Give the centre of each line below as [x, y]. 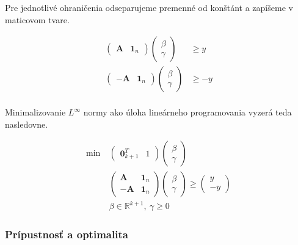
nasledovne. [27, 124]
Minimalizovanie [35, 112]
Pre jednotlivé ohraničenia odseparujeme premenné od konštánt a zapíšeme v [149, 7]
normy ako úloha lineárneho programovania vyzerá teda [187, 112]
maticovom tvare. [37, 19]
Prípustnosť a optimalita [67, 234]
